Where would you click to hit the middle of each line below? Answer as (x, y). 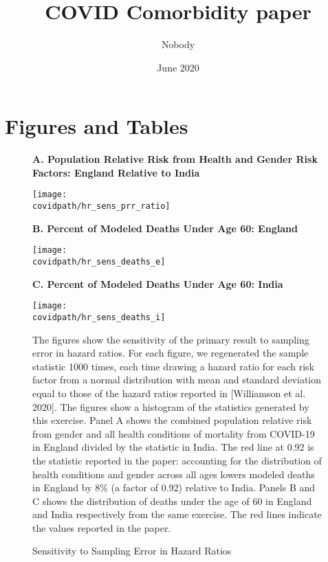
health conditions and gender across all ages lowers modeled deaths (174, 474)
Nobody (178, 44)
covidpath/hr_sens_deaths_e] (99, 262)
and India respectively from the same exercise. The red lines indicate (177, 514)
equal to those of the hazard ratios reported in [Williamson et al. (169, 393)
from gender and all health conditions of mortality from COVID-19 (174, 433)
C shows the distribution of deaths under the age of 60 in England (172, 501)
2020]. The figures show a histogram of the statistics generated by (171, 406)
